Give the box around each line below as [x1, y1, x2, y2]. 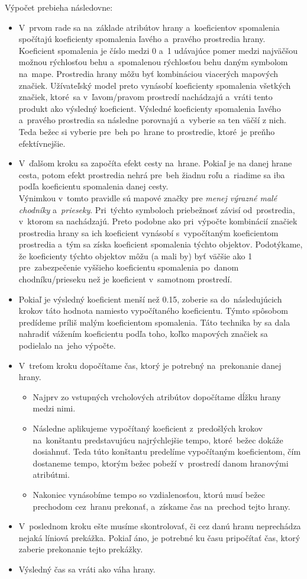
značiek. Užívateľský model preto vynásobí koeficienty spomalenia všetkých [18, 79, 291, 91]
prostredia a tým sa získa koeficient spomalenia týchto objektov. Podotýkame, [18, 238, 303, 250]
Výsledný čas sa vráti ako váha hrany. [18, 562, 156, 575]
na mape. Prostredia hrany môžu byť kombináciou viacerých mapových [18, 67, 279, 79]
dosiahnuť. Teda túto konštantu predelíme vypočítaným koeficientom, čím [33, 445, 301, 458]
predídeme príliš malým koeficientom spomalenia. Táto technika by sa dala [18, 316, 290, 328]
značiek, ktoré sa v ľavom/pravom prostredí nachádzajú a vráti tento [18, 91, 273, 103]
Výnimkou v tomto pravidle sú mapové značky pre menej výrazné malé [18, 191, 277, 204]
